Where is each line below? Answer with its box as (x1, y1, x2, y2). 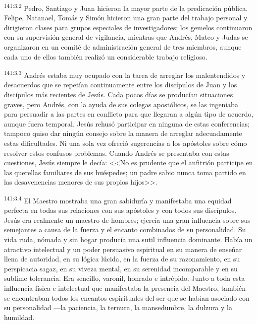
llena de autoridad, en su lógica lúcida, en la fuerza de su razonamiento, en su (4, 254, 240, 264)
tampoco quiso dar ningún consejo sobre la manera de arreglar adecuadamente (4, 128, 242, 138)
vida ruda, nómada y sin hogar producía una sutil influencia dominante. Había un (4, 234, 253, 245)
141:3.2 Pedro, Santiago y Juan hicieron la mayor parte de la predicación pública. (4, 1, 248, 13)
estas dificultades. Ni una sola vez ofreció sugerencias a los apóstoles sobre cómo (4, 138, 247, 148)
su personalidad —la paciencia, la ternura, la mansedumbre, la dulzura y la (4, 302, 232, 313)
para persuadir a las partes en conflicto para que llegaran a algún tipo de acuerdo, (4, 109, 254, 119)
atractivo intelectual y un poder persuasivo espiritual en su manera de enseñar (4, 244, 242, 254)
